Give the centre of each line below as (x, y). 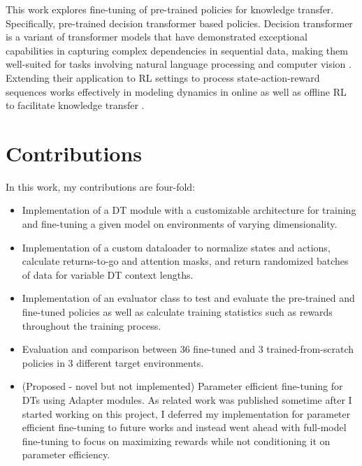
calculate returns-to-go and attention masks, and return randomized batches (185, 261)
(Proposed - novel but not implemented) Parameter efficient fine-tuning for (182, 386)
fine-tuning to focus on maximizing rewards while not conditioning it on (176, 440)
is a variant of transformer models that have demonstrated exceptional (157, 37)
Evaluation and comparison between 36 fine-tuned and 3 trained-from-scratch (188, 349)
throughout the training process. (92, 325)
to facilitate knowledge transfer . (75, 105)
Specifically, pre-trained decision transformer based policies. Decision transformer (179, 23)
